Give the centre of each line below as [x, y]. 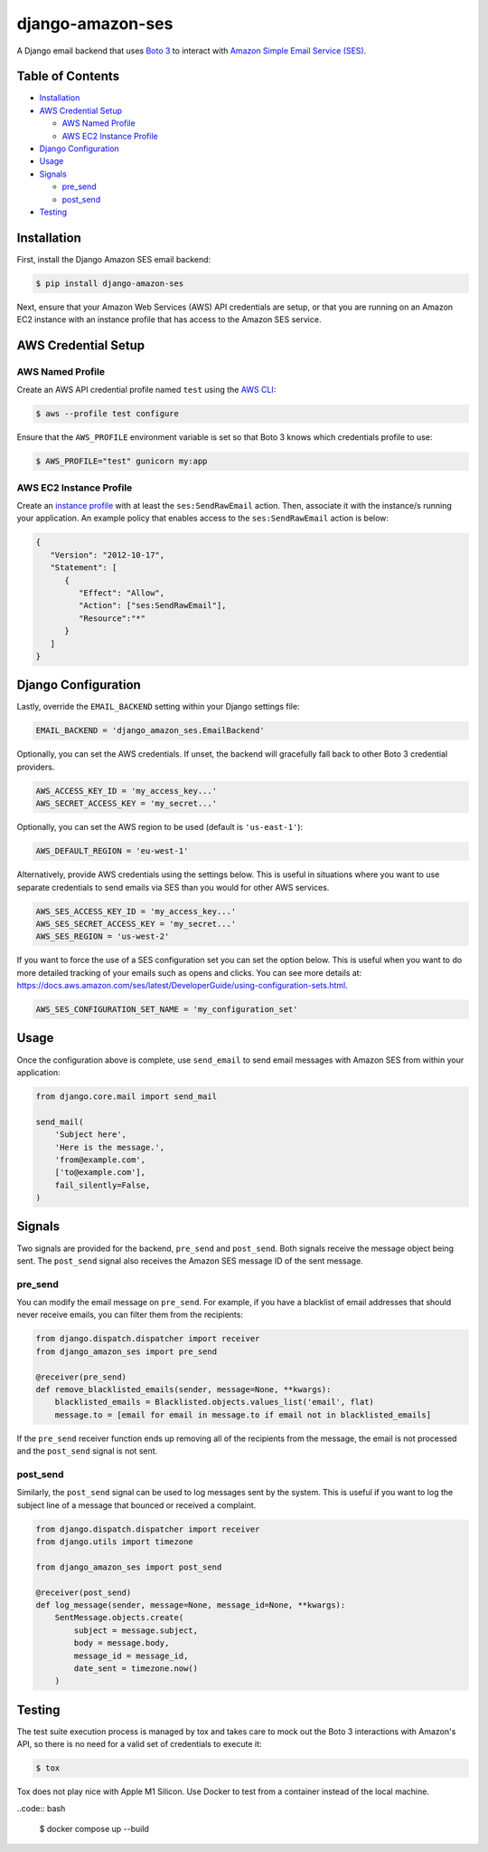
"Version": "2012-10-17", [108, 555]
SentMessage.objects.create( [119, 1618]
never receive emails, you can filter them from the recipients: [130, 1315]
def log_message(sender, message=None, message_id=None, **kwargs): [191, 1605]
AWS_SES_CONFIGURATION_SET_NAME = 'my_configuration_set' [167, 1010]
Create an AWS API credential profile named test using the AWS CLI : [146, 390]
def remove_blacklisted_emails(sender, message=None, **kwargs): [183, 1390]
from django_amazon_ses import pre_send [126, 1351]
